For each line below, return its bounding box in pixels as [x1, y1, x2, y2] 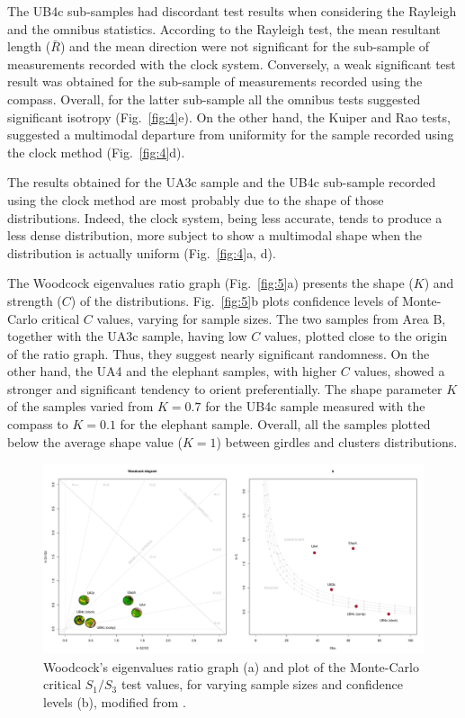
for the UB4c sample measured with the [205, 397, 425, 416]
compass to [7, 415, 68, 434]
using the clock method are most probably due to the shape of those [7, 190, 384, 209]
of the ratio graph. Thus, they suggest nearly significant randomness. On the [7, 344, 430, 363]
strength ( [7, 291, 62, 310]
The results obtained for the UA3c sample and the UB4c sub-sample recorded [7, 173, 436, 192]
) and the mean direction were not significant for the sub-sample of [59, 37, 430, 56]
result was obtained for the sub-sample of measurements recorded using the [7, 72, 423, 91]
